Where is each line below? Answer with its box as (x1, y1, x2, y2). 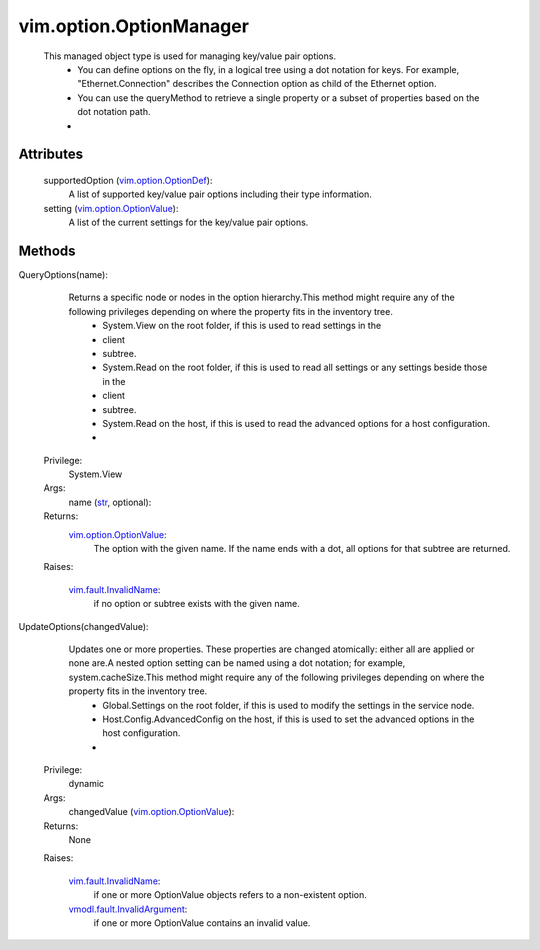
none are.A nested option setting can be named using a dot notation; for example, (68, 657, 406, 669)
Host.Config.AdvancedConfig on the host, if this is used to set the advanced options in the (102, 713, 475, 725)
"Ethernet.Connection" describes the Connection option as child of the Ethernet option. (77, 78, 437, 90)
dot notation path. (77, 106, 151, 118)
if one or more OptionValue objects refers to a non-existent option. (93, 889, 367, 901)
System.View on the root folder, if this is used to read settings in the (102, 320, 382, 332)
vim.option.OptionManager (18, 15, 250, 37)
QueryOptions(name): (18, 268, 109, 280)
